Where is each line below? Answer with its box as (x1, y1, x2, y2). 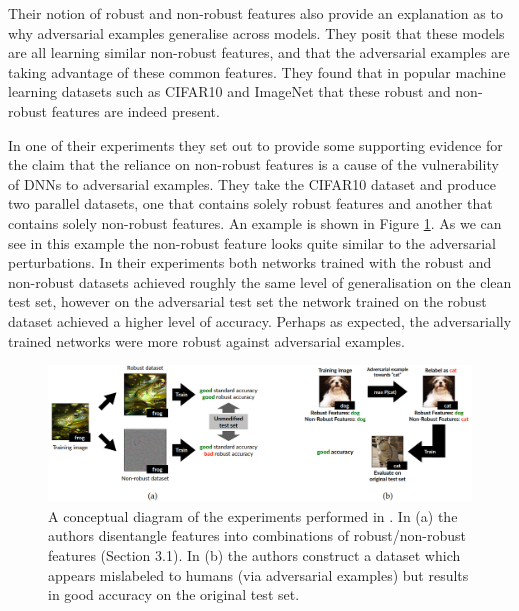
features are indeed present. (51, 100, 220, 121)
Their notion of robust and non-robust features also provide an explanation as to (8, 3, 503, 23)
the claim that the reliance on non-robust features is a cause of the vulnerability (8, 154, 499, 175)
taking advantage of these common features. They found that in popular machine (8, 61, 506, 82)
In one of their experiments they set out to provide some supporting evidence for (8, 134, 503, 155)
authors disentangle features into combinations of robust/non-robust (48, 525, 466, 546)
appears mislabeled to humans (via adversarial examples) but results (48, 564, 469, 585)
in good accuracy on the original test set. (48, 584, 300, 605)
